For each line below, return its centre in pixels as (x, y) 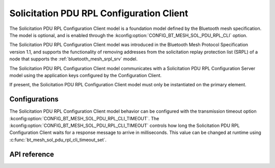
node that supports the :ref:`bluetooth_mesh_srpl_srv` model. (74, 59)
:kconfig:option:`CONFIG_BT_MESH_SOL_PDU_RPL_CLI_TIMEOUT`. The (84, 118)
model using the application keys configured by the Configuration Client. (86, 75)
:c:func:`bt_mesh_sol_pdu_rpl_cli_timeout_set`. (58, 140)
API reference (32, 154)
